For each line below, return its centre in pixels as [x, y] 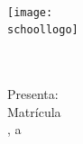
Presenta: [33, 94]
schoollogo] [43, 30]
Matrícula [34, 111]
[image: [30, 12]
